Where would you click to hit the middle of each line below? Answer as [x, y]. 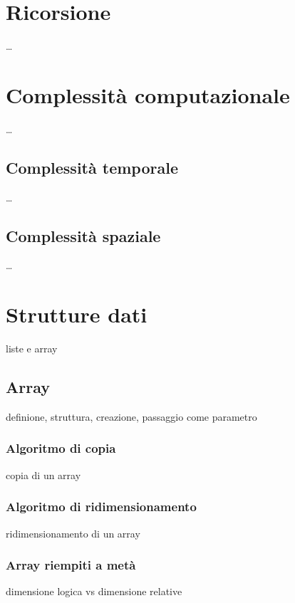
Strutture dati [77, 314]
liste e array [32, 348]
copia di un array [43, 474]
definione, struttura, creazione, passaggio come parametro [131, 416]
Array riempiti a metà [71, 565]
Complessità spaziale [83, 235]
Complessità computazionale [148, 94]
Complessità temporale [92, 167]
